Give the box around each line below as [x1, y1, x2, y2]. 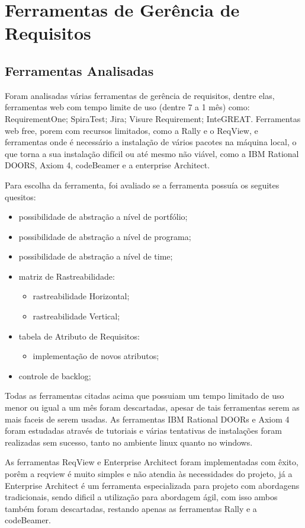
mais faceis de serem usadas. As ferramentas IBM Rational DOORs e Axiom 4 [5, 412, 290, 425]
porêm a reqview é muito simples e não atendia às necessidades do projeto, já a [5, 468, 293, 480]
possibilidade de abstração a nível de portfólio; [18, 210, 188, 223]
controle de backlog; [18, 369, 91, 382]
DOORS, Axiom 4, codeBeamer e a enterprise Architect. [5, 159, 210, 171]
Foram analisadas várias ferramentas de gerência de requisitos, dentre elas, [5, 89, 275, 101]
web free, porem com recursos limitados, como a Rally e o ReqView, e [5, 124, 258, 136]
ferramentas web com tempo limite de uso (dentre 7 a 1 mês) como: [5, 101, 250, 113]
